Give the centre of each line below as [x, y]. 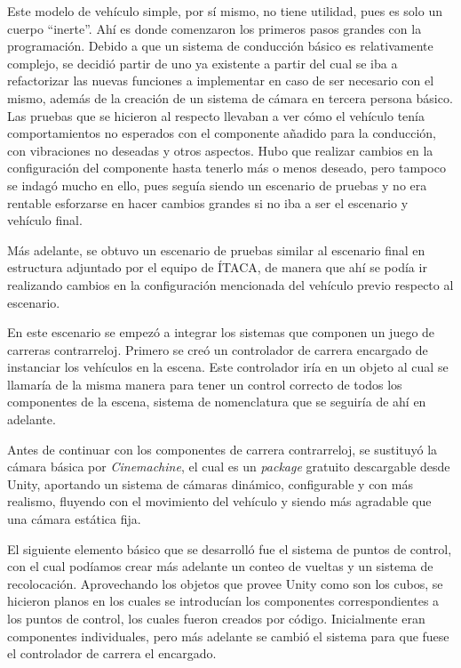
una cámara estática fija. [74, 519]
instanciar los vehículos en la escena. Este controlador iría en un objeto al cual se [228, 367]
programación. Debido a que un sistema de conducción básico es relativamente [220, 46]
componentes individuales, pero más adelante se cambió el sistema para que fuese [228, 636]
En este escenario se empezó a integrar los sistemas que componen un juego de [221, 332]
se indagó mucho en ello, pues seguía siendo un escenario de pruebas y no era [217, 185]
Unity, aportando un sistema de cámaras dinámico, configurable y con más [210, 483]
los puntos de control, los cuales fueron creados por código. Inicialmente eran [216, 618]
